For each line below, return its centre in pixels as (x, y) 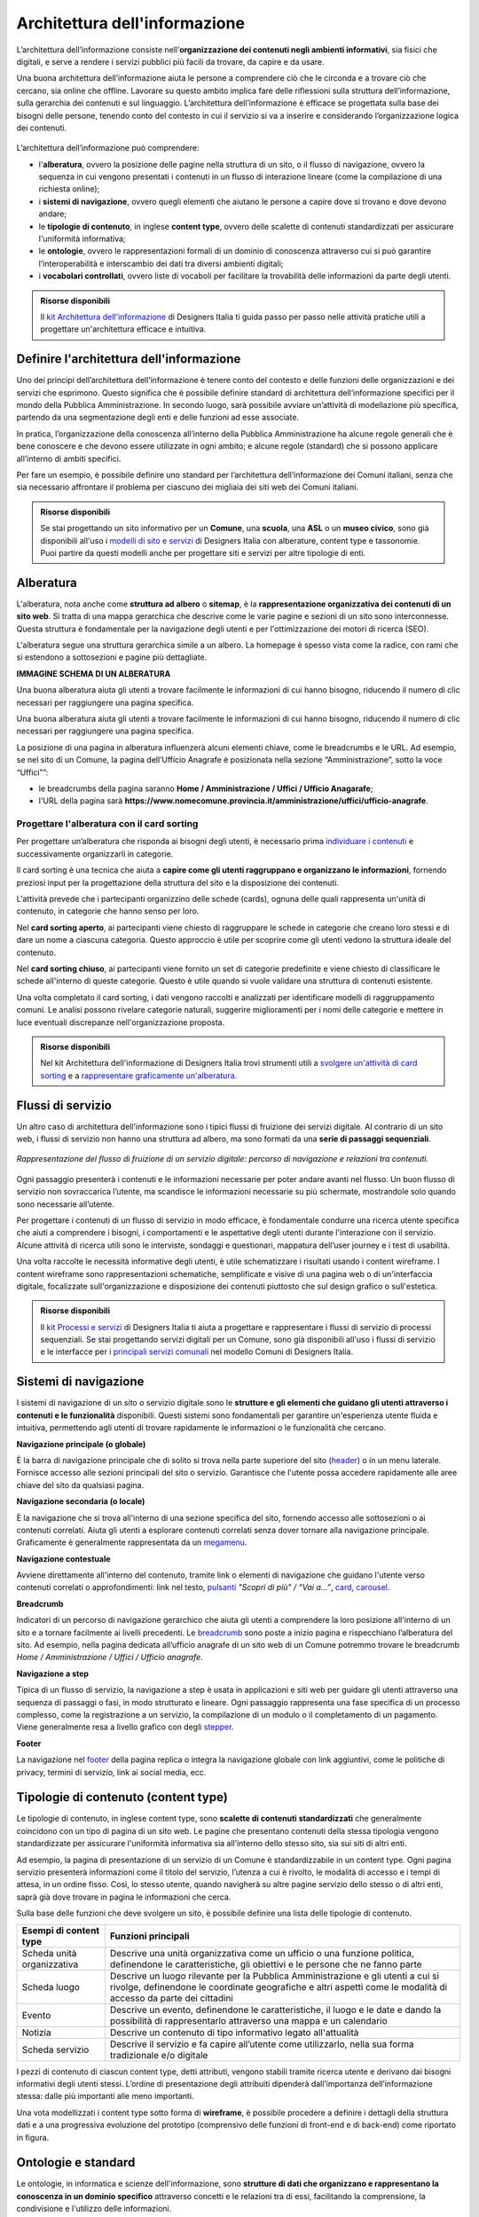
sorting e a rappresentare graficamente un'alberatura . (139, 1075)
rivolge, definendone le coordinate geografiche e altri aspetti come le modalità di (279, 1986)
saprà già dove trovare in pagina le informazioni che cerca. (124, 1897)
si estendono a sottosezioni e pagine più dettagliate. (112, 657)
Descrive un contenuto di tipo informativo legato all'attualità (234, 2033)
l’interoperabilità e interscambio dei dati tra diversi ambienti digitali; (161, 263)
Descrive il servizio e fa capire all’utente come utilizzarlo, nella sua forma (262, 2044)
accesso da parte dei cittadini (172, 1998)
